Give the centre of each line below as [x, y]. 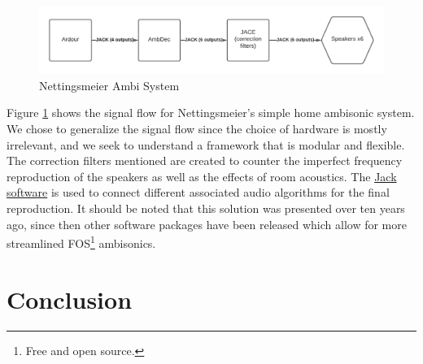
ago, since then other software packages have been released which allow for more [207, 224]
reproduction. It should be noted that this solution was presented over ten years [206, 208]
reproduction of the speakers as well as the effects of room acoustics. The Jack [202, 176]
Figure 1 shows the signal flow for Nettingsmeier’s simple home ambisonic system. [211, 113]
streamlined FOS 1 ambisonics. [81, 242]
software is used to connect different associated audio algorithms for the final [198, 192]
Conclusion [70, 299]
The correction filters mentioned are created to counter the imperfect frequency [205, 160]
